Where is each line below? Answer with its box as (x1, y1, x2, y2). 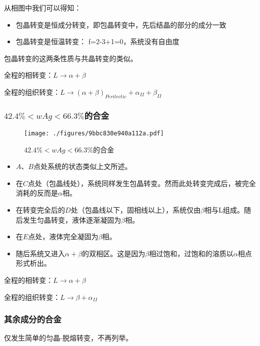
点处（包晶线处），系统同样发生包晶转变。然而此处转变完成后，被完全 (28, 178, 256, 188)
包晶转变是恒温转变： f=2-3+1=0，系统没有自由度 (16, 36, 180, 47)
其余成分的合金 (4, 313, 62, 325)
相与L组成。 (204, 205, 244, 215)
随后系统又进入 (16, 248, 65, 258)
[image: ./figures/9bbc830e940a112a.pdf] (24, 129, 164, 137)
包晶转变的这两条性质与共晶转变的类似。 (4, 53, 137, 63)
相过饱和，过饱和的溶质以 (149, 248, 233, 258)
